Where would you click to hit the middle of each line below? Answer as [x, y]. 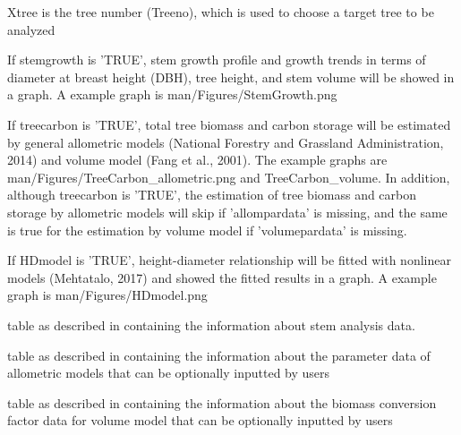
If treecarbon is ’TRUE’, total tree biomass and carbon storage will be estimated [229, 124]
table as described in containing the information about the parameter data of [219, 355]
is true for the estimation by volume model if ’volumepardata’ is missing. [207, 230]
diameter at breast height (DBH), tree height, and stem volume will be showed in [231, 77]
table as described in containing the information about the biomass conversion [222, 402]
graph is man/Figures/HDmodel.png [107, 295]
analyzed [31, 29]
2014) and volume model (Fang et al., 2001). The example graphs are [197, 160]
